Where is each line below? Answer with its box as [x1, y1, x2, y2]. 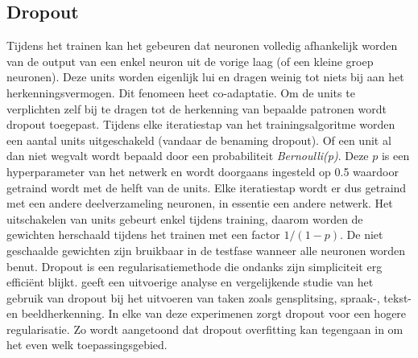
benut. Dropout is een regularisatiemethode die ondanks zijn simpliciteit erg [6, 257, 383, 274]
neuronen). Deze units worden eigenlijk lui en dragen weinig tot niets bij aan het [6, 68, 404, 85]
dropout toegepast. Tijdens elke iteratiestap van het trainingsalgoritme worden [6, 116, 395, 133]
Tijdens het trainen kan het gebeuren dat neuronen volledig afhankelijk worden [6, 37, 398, 54]
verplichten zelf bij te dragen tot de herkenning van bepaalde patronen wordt [6, 100, 387, 117]
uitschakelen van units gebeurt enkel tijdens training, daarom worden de [6, 210, 363, 227]
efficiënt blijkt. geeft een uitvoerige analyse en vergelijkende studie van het [6, 274, 374, 290]
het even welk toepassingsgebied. [6, 336, 168, 353]
